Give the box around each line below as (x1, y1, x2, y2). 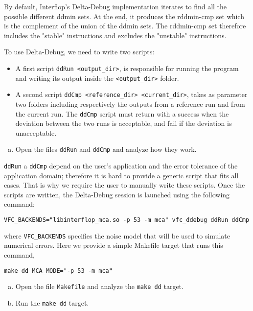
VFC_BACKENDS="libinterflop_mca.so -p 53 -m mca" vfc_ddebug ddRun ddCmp (4, 216, 250, 224)
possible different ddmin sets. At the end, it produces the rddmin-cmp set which (4, 11, 244, 21)
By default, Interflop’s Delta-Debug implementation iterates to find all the (4, 1, 227, 11)
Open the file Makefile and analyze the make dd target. (15, 281, 184, 291)
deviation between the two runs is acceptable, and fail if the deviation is (15, 118, 232, 128)
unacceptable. (15, 127, 57, 138)
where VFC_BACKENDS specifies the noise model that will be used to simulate (4, 230, 230, 240)
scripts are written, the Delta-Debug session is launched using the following (4, 189, 230, 199)
